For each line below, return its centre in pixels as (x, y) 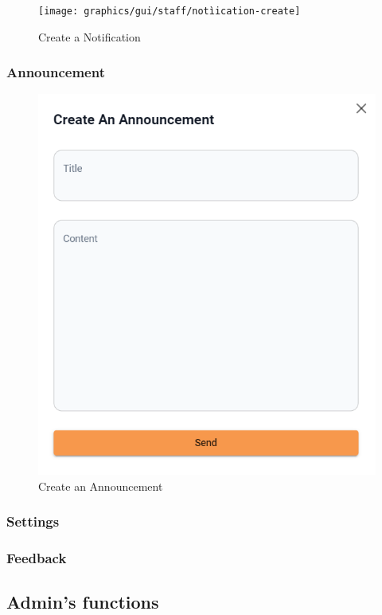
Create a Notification (90, 36)
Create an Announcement (101, 486)
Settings (33, 521)
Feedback (37, 557)
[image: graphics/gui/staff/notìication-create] (170, 11)
